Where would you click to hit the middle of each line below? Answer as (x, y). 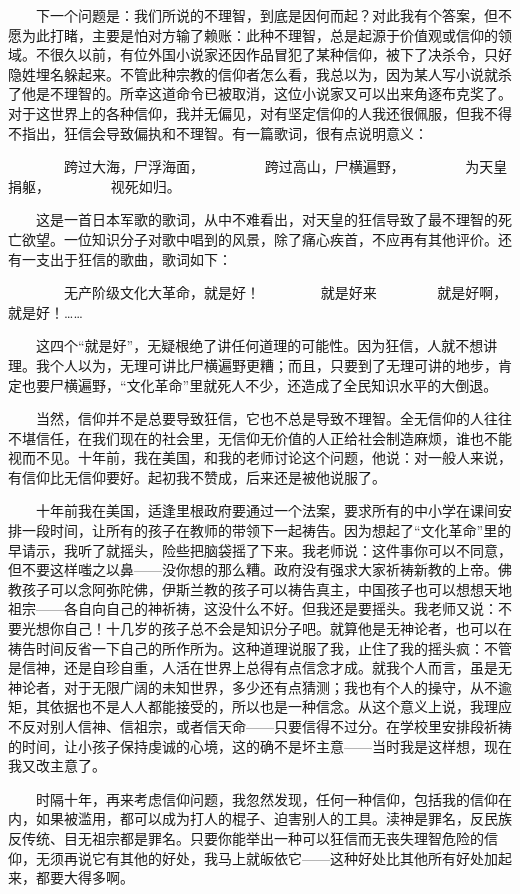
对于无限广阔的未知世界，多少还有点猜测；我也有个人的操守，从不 (280, 686)
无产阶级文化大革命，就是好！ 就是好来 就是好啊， (285, 292)
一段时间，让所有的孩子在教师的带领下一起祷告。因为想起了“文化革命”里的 (266, 530)
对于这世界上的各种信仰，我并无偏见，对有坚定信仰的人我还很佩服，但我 (246, 112)
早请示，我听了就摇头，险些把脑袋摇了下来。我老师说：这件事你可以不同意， (260, 549)
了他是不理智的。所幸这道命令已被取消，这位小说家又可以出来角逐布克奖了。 (260, 93)
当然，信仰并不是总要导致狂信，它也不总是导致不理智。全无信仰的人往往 (273, 418)
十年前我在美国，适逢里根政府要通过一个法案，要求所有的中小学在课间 (266, 510)
